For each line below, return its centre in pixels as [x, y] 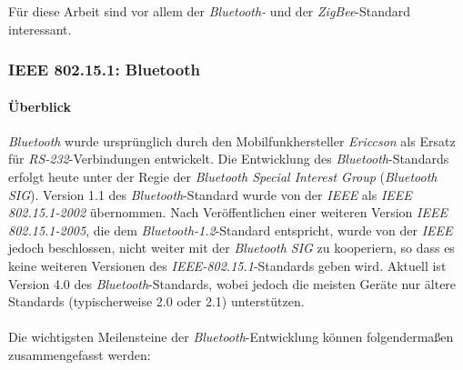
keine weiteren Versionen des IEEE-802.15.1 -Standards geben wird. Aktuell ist [227, 265]
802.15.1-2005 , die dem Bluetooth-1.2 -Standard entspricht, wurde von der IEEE [231, 230]
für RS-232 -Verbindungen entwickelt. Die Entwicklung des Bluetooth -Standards [229, 159]
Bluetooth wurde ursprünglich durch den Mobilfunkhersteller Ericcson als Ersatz [232, 140]
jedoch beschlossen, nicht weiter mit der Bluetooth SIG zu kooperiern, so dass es [231, 248]
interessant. [40, 29]
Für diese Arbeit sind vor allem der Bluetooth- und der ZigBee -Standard [210, 11]
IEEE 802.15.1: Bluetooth [104, 70]
